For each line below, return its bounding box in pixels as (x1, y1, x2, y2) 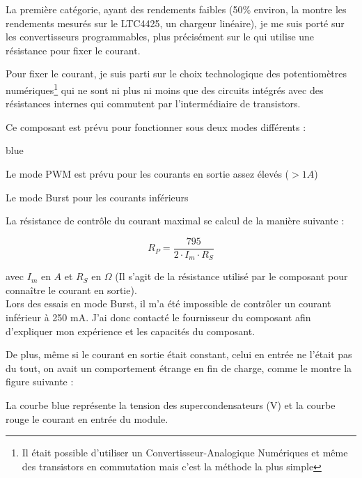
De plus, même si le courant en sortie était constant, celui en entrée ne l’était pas (6, 347, 352, 362)
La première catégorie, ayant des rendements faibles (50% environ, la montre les (6, 2, 347, 16)
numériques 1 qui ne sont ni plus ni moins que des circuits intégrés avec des (6, 80, 324, 97)
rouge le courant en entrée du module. (6, 411, 168, 426)
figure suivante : (6, 374, 74, 389)
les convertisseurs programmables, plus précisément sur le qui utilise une (6, 29, 315, 44)
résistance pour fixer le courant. (6, 43, 141, 57)
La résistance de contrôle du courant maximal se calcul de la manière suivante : (6, 213, 345, 228)
